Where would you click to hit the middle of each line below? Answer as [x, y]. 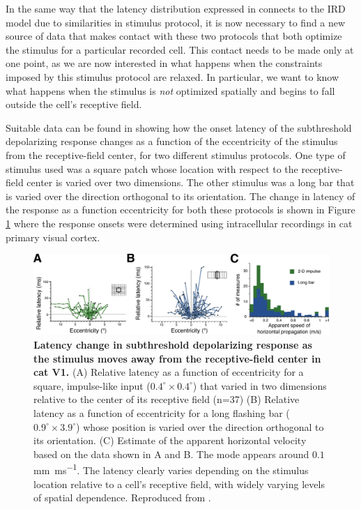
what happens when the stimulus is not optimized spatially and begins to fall [170, 90]
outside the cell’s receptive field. [74, 104]
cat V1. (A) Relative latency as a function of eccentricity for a [169, 372]
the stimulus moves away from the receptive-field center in [177, 358]
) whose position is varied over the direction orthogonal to [200, 426]
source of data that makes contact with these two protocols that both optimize [174, 36]
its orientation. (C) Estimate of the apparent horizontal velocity [170, 440]
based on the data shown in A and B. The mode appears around [171, 454]
